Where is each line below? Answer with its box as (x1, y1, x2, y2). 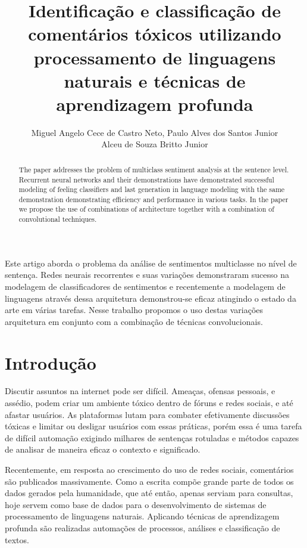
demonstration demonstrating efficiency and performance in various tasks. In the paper (18, 194, 289, 204)
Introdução (5, 350, 96, 374)
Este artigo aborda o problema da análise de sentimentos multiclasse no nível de (5, 256, 297, 269)
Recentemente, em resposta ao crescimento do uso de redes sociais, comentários (5, 463, 294, 476)
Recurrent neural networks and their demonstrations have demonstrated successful (18, 174, 274, 184)
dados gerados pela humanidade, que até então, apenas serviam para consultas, (5, 487, 293, 499)
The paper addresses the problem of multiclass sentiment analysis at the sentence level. (18, 164, 289, 174)
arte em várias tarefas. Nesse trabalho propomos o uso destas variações (5, 304, 264, 316)
